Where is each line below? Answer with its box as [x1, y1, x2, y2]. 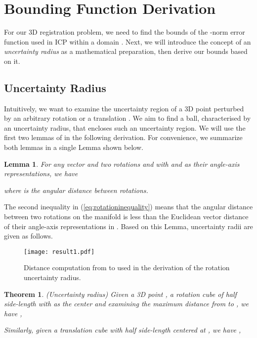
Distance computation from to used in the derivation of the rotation [24, 262, 230, 273]
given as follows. [4, 231, 53, 241]
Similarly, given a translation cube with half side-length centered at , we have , [4, 325, 241, 335]
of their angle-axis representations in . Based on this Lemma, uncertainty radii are [4, 221, 253, 231]
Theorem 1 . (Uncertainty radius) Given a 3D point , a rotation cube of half [4, 289, 237, 299]
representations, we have [4, 168, 78, 179]
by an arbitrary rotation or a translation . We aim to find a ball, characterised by [4, 113, 251, 123]
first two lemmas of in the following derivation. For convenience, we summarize [4, 132, 243, 143]
